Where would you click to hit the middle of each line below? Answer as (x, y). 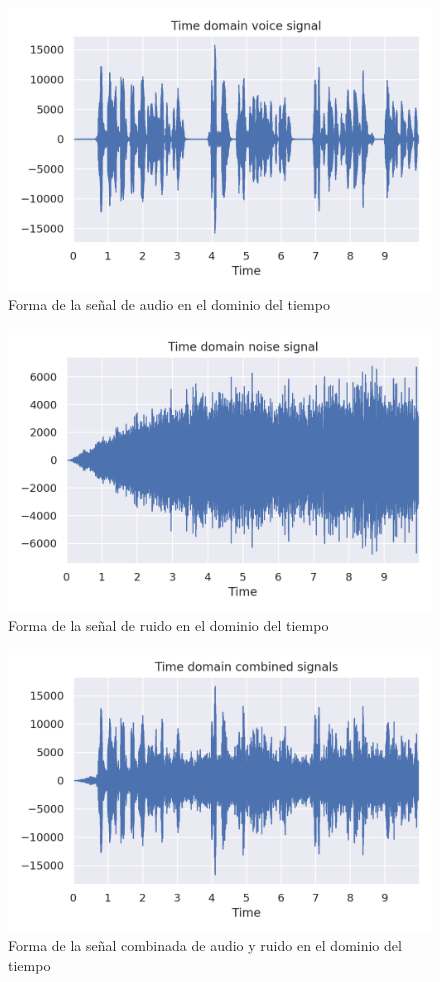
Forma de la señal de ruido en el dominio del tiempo (168, 624)
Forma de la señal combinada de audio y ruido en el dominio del (205, 945)
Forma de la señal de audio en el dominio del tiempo (169, 303)
